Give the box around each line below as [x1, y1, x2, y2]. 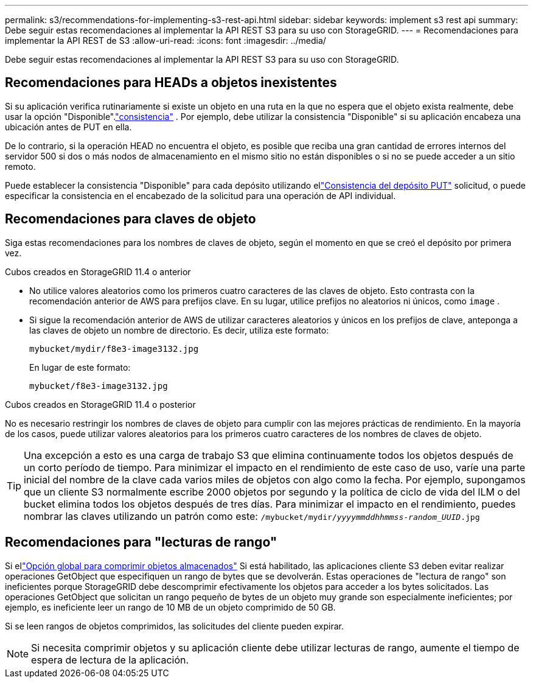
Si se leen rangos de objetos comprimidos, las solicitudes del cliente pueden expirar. [5, 620, 344, 631]
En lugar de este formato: [29, 362, 131, 373]
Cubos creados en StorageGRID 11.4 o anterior [5, 266, 191, 277]
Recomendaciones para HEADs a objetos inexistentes [5, 75, 337, 91]
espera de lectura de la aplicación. [31, 653, 189, 666]
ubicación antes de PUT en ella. [5, 121, 132, 132]
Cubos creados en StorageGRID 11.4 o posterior [5, 399, 196, 410]
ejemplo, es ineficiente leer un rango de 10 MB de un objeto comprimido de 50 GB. [5, 601, 336, 612]
